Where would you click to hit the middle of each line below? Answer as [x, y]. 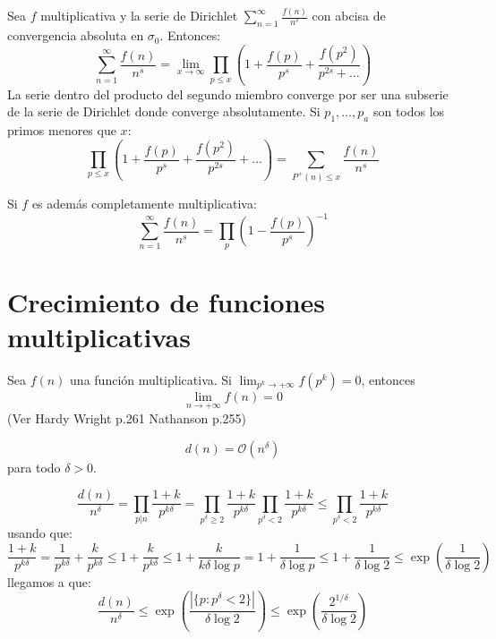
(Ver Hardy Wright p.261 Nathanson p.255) [127, 418]
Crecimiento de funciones [167, 301]
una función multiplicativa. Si [151, 379]
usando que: [40, 533]
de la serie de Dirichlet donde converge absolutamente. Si [164, 111]
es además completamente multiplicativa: [144, 204]
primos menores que [62, 130]
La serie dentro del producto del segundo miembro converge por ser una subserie [228, 94]
